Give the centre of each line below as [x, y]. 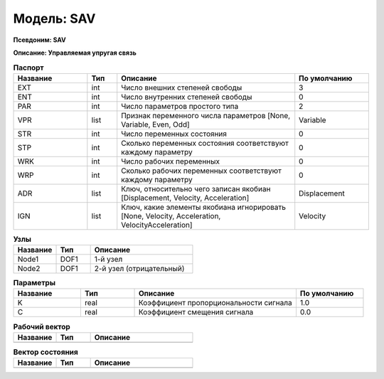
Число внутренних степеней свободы [187, 97]
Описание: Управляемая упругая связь [75, 53]
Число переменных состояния [174, 134]
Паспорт [28, 68]
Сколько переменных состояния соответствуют [205, 143]
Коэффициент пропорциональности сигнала [215, 303]
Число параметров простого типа [180, 106]
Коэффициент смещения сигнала [196, 312]
